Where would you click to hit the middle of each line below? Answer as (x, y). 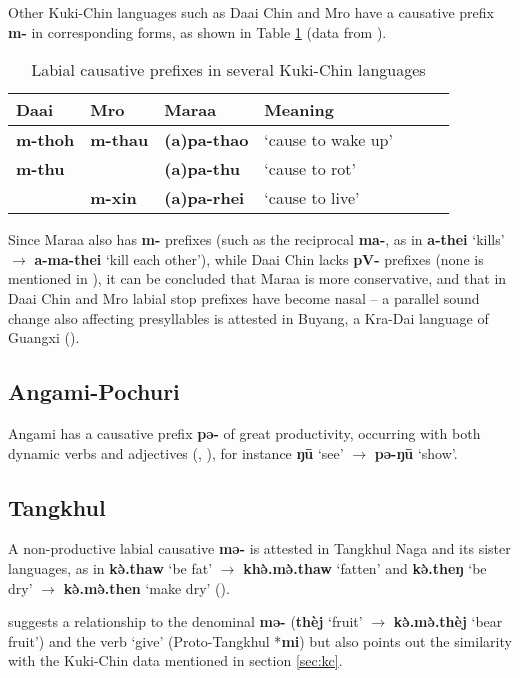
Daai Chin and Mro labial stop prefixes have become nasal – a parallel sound (244, 297)
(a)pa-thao (206, 140)
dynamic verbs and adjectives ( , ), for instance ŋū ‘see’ (176, 452)
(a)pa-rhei (204, 198)
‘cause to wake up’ (328, 140)
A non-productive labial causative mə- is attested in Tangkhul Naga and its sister (259, 548)
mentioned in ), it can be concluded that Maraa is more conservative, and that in (257, 278)
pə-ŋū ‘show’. (416, 452)
